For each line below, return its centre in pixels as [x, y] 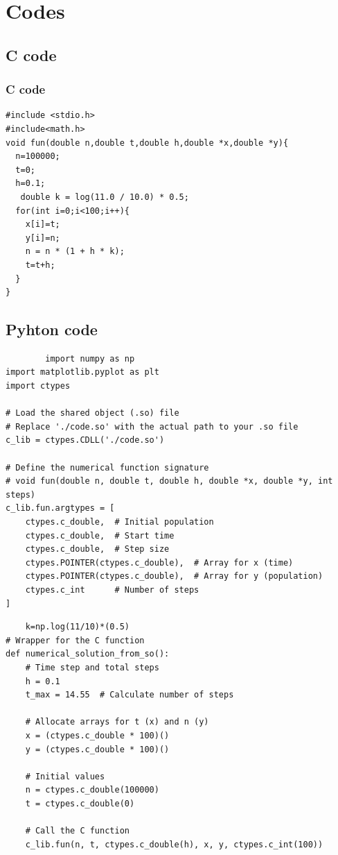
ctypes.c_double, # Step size [97, 549]
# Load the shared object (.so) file [92, 413]
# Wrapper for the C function [75, 640]
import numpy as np [90, 358]
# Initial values [65, 776]
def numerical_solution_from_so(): [88, 654]
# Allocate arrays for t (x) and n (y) [117, 722]
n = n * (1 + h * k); [75, 252]
